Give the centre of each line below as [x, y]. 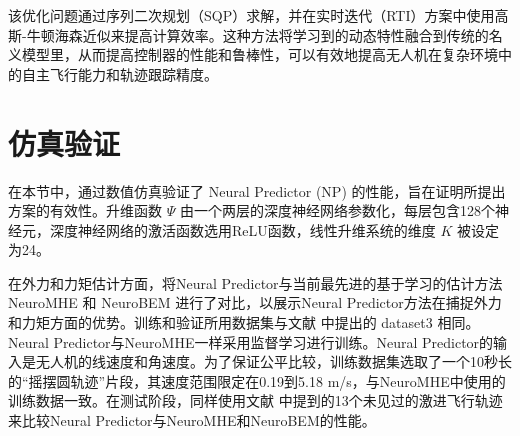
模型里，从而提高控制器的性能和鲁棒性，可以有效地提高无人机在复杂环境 [259, 54]
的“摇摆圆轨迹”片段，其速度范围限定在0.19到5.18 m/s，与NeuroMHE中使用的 [257, 380]
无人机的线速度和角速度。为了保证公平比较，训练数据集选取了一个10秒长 [273, 361]
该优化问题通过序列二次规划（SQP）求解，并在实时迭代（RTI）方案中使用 [251, 15]
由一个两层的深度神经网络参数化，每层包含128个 [337, 210]
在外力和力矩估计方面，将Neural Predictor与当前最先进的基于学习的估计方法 [255, 282]
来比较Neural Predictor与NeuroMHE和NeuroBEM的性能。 [192, 420]
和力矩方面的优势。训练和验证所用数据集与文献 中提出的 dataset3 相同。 [244, 322]
